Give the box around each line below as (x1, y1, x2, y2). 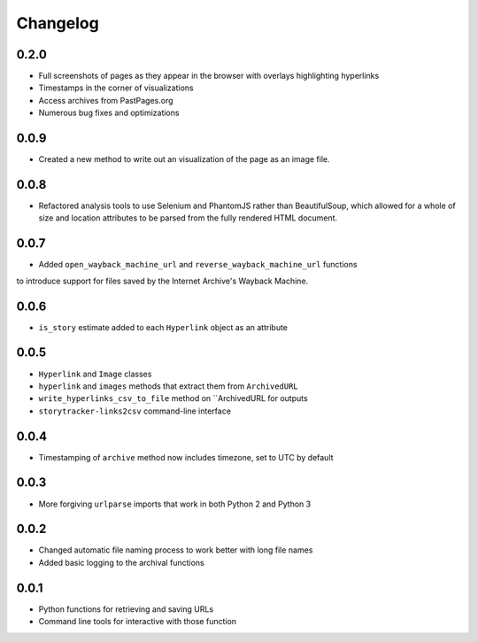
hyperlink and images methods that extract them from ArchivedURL (38, 381, 298, 391)
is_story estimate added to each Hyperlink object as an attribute (38, 321, 288, 332)
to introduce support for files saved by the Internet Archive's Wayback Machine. (16, 275, 309, 286)
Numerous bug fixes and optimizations (38, 107, 180, 119)
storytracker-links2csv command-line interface (38, 406, 232, 416)
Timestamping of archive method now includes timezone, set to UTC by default (38, 452, 334, 462)
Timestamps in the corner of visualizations (38, 82, 194, 93)
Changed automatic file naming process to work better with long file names (38, 545, 313, 555)
